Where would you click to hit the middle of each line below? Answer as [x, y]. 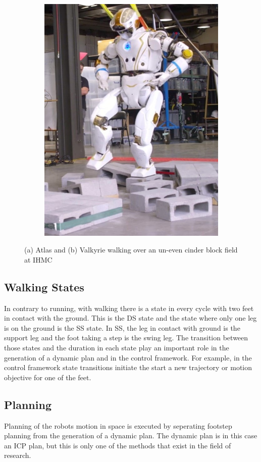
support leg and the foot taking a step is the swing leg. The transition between [126, 338]
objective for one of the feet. [48, 377]
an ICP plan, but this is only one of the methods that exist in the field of [118, 445]
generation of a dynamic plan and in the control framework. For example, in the [128, 357]
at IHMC [38, 259]
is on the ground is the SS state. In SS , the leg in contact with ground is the [122, 327]
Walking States [44, 287]
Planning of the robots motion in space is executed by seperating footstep [118, 425]
